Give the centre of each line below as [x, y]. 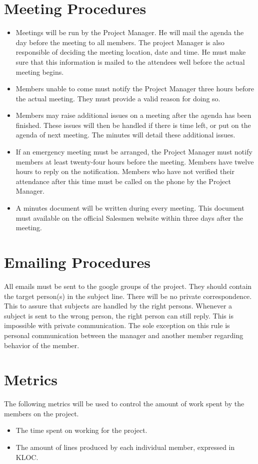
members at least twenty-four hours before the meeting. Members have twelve [135, 161]
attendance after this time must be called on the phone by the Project [123, 181]
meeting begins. [40, 71]
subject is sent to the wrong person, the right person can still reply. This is [119, 315]
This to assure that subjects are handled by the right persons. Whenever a [118, 306]
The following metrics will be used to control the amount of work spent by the [124, 404]
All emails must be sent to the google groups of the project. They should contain [128, 286]
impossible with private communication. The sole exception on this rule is [117, 325]
